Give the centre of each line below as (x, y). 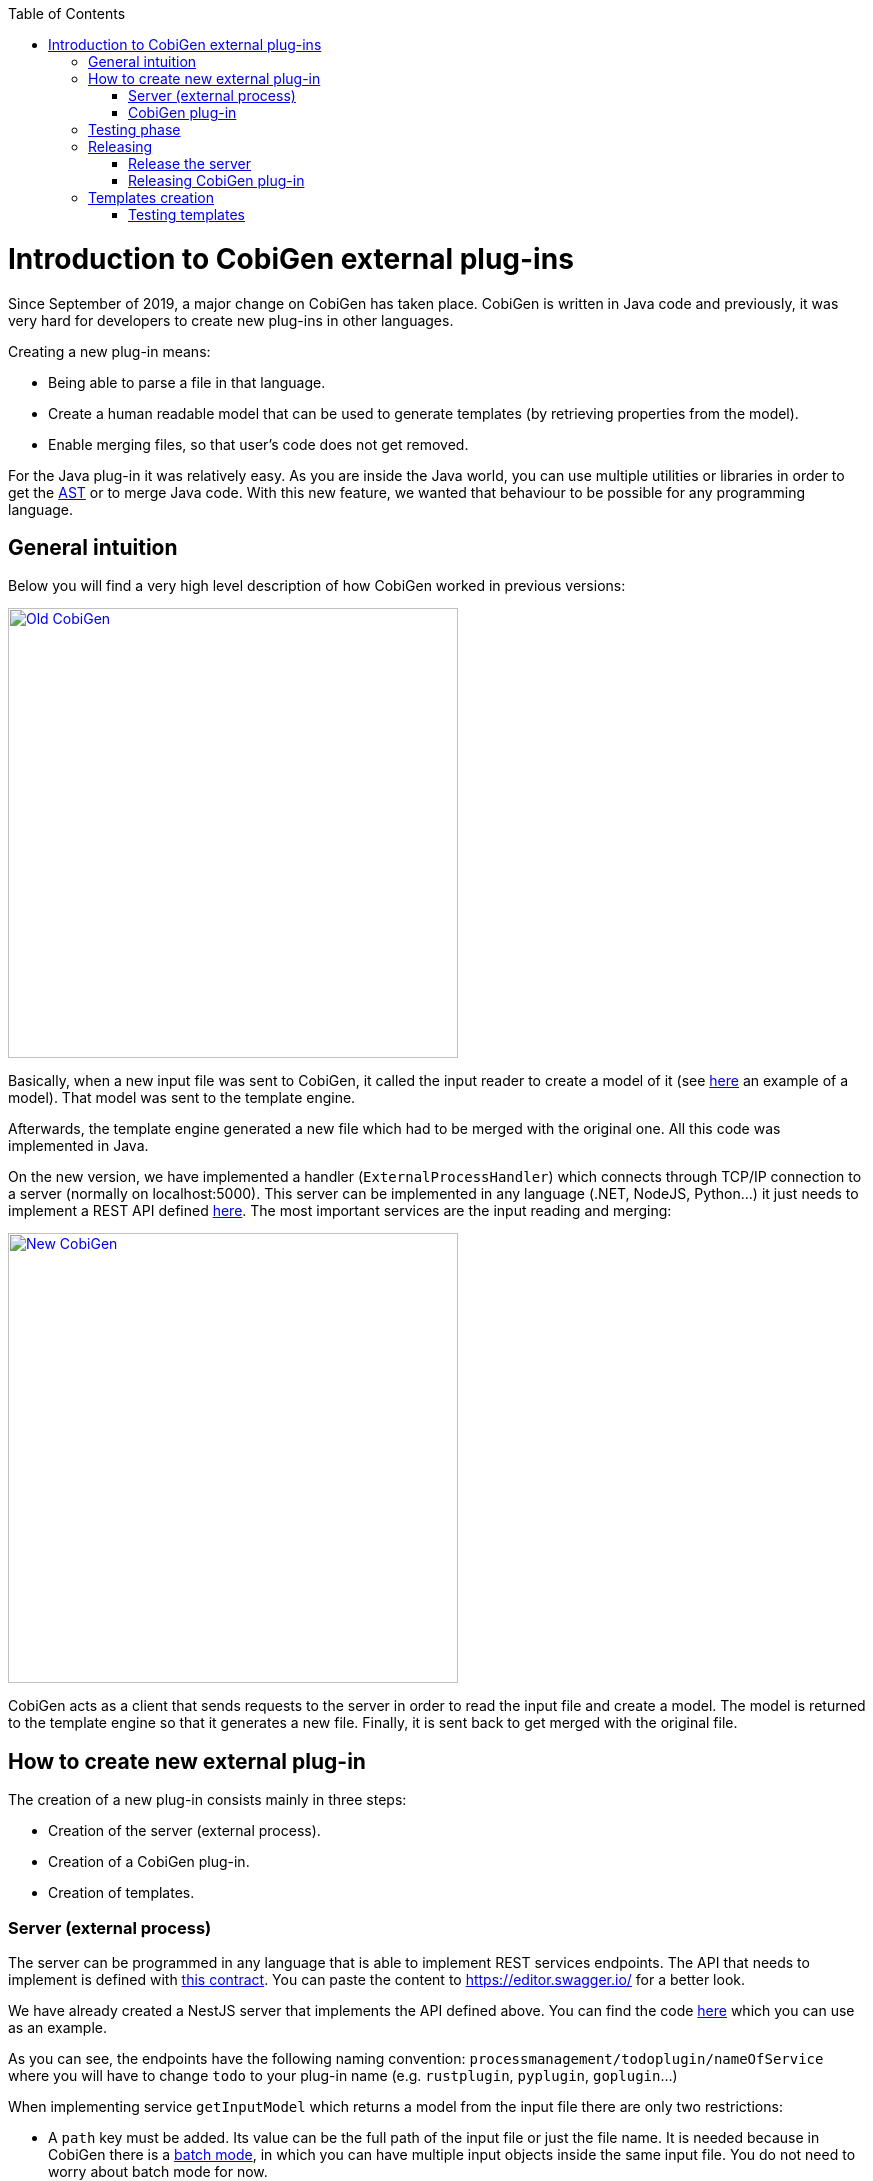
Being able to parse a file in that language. (187, 382)
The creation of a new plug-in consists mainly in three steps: (207, 1800)
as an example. (58, 2027)
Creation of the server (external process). (184, 1831)
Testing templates (186, 214)
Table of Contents (67, 13)
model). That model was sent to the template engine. (182, 1098)
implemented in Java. (78, 1146)
